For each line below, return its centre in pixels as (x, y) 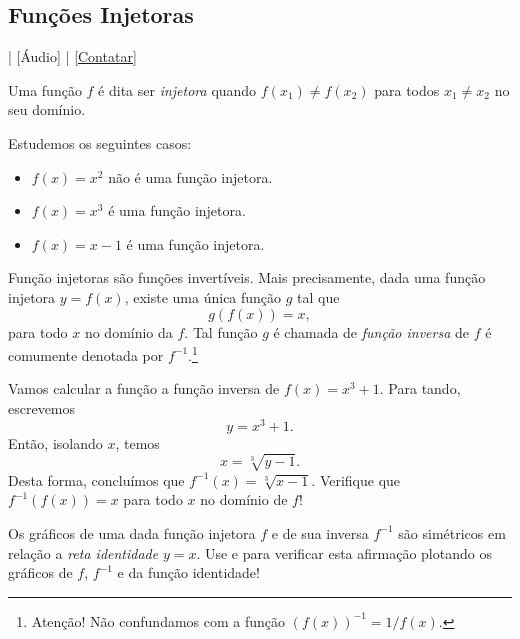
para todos (407, 89)
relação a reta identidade (83, 552)
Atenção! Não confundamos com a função (158, 620)
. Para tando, (420, 388)
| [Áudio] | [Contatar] (72, 56)
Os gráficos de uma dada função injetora (132, 532)
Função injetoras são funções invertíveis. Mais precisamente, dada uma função (247, 277)
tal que (318, 296)
